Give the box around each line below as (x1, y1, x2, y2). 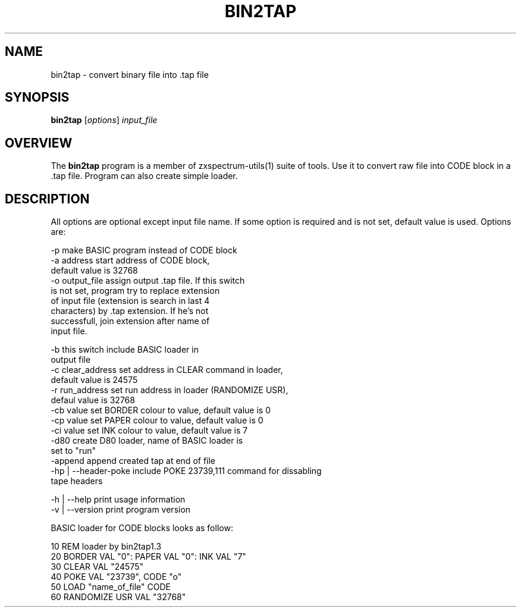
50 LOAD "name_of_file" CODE (51, 582, 171, 592)
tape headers (51, 476, 103, 487)
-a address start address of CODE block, (51, 255, 210, 266)
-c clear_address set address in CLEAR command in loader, (51, 365, 283, 375)
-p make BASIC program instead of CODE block (51, 245, 237, 256)
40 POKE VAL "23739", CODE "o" (51, 572, 182, 582)
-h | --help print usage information (51, 494, 186, 505)
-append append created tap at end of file (51, 456, 216, 466)
